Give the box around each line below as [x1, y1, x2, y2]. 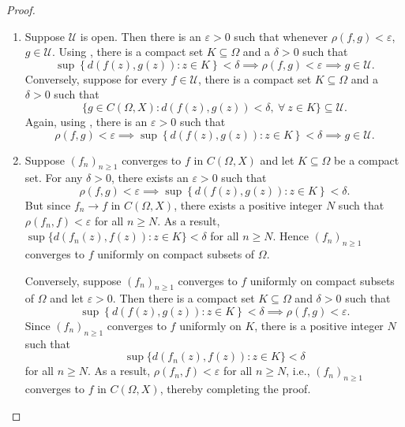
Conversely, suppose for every [24, 70, 167, 87]
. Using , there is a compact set [52, 43, 204, 60]
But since [24, 196, 71, 213]
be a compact [334, 151, 399, 168]
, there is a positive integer [254, 317, 384, 333]
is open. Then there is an [80, 28, 201, 44]
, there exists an [111, 169, 189, 186]
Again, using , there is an [24, 113, 148, 129]
